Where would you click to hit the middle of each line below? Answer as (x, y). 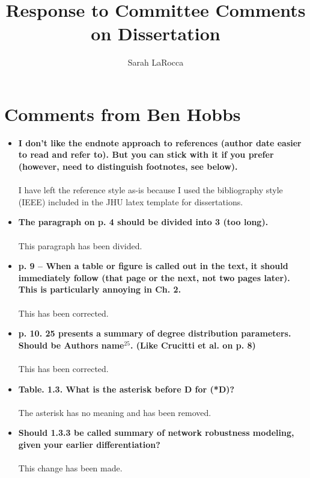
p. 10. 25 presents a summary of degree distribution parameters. (155, 333)
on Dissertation (156, 33)
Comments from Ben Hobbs (123, 113)
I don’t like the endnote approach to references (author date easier (160, 142)
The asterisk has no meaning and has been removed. (115, 412)
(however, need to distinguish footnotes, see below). (128, 166)
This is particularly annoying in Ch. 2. (100, 289)
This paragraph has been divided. (80, 245)
